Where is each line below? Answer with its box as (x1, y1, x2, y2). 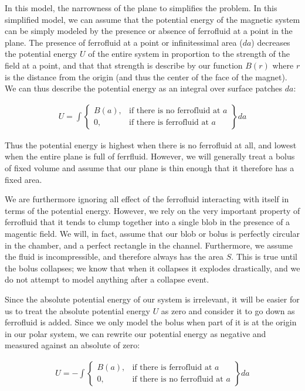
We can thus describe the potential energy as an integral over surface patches (5, 82, 283, 94)
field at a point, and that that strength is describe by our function (5, 59, 243, 71)
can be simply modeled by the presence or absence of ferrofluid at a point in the (5, 25, 293, 37)
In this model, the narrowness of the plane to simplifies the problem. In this (5, 2, 277, 13)
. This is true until (231, 250, 297, 263)
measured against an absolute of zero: (5, 339, 140, 351)
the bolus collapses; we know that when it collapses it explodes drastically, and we (5, 261, 300, 274)
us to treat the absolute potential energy (5, 304, 150, 317)
